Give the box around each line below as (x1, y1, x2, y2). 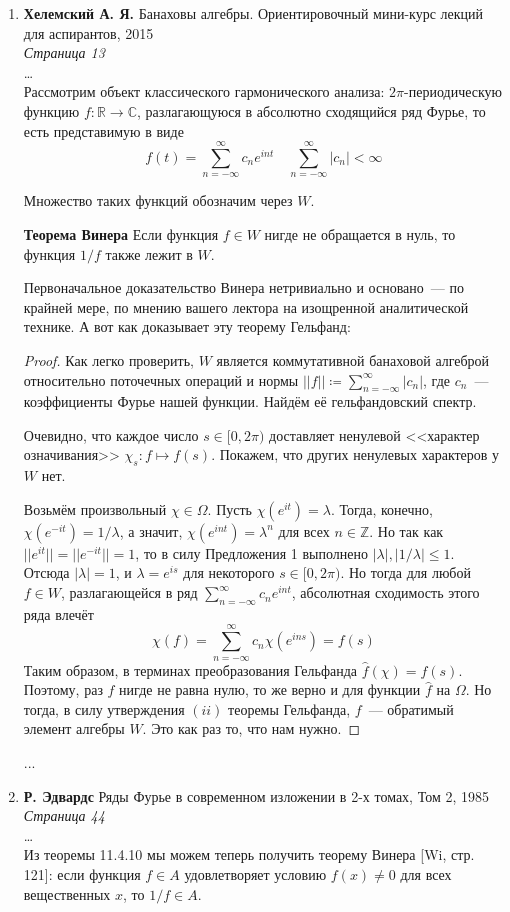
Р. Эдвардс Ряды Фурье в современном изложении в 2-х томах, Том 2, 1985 (23, 785, 489, 806)
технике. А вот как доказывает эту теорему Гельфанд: (23, 316, 351, 337)
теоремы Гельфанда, (228, 698, 351, 719)
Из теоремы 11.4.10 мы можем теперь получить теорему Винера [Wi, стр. (23, 844, 475, 865)
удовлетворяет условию (184, 863, 327, 884)
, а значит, (119, 520, 183, 541)
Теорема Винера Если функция (23, 223, 219, 244)
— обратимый (368, 698, 454, 719)
